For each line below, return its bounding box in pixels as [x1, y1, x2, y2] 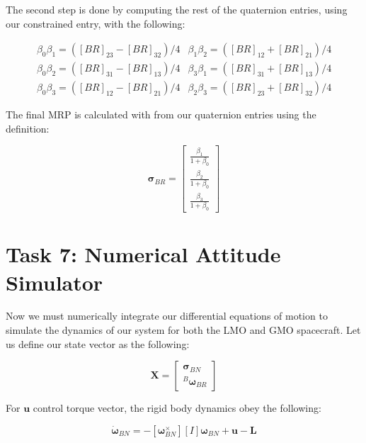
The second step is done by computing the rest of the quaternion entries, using [6, 2, 348, 16]
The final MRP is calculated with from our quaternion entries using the [6, 107, 316, 122]
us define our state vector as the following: [6, 336, 190, 351]
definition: [6, 120, 50, 135]
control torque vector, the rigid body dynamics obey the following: [33, 400, 321, 415]
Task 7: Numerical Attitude [6, 240, 281, 269]
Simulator [6, 267, 103, 296]
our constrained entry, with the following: [6, 16, 185, 30]
